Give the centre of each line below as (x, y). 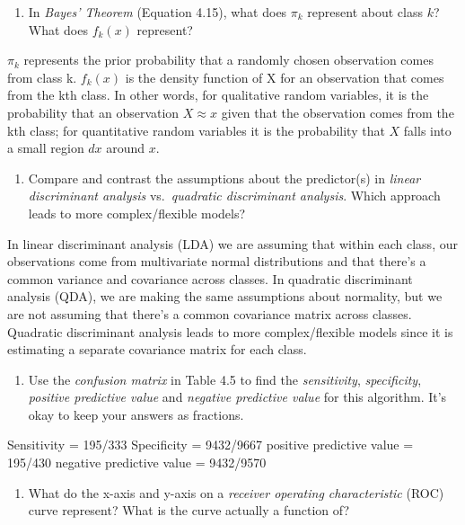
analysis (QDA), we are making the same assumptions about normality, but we (225, 296)
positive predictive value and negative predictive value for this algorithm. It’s (237, 397)
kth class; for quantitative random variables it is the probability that (196, 130)
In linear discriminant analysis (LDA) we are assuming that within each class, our (232, 243)
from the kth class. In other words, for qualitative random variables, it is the (218, 95)
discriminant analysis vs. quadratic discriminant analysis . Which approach (234, 196)
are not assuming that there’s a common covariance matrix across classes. (210, 313)
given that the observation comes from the (338, 112)
